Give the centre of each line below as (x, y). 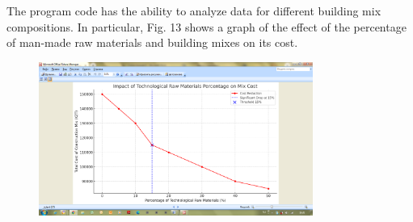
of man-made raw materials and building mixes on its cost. (152, 42)
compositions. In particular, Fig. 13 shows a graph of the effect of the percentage (206, 26)
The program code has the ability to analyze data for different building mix (194, 10)
